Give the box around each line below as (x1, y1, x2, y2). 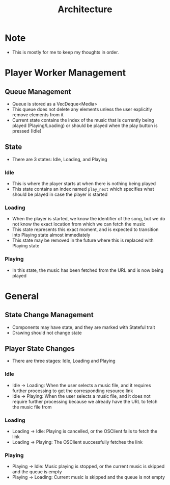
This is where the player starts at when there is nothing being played (12, 181, 156, 187)
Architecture (58, 4, 112, 15)
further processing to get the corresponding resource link (12, 388, 133, 394)
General (5, 290, 39, 302)
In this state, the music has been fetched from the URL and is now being (12, 267, 164, 273)
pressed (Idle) (12, 127, 42, 134)
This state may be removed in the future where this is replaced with (12, 237, 154, 243)
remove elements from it (12, 111, 64, 118)
